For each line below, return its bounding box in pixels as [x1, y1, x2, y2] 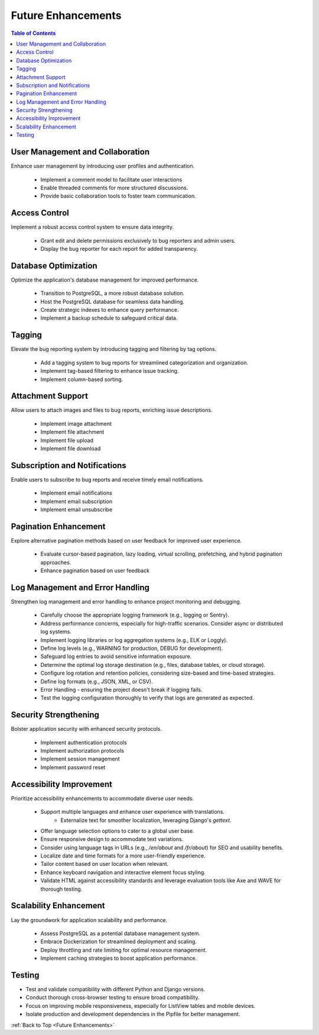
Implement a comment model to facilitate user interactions [40, 176, 183, 183]
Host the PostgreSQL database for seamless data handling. [40, 298, 185, 305]
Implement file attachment [40, 428, 105, 436]
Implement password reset [40, 763, 106, 770]
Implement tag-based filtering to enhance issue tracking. [40, 367, 179, 375]
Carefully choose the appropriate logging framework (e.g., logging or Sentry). [40, 611, 230, 618]
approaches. [40, 559, 71, 566]
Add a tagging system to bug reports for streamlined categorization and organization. [40, 359, 248, 366]
